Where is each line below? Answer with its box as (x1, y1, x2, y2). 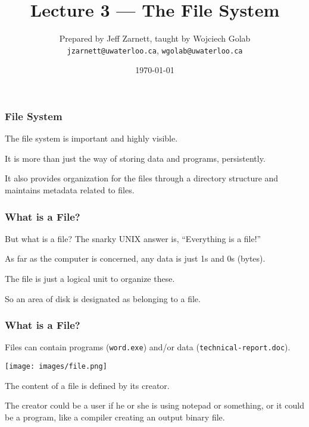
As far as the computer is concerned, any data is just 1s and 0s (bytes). (5, 252, 266, 265)
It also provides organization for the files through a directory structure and (5, 172, 279, 184)
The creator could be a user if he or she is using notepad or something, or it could (5, 399, 305, 412)
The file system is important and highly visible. (5, 132, 178, 145)
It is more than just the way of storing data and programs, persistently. (5, 152, 266, 164)
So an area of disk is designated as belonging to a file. (5, 292, 201, 304)
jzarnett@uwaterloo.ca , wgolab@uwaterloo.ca (67, 43, 243, 56)
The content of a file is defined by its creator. (5, 379, 170, 391)
